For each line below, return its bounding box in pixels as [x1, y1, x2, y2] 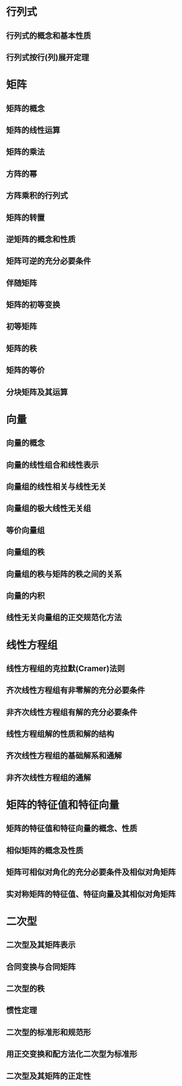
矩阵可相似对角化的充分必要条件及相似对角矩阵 [6, 867, 176, 877]
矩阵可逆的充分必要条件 [6, 256, 91, 266]
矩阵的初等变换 [6, 300, 60, 310]
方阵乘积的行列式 [6, 191, 68, 201]
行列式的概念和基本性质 [6, 31, 91, 41]
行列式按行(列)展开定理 [6, 52, 89, 62]
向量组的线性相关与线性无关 [6, 482, 107, 492]
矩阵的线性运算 [6, 125, 60, 135]
